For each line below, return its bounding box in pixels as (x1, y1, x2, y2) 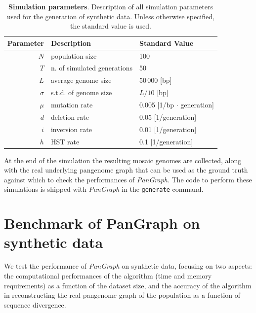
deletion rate (50, 111, 89, 122)
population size (50, 50, 97, 61)
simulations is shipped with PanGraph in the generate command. (4, 184, 204, 194)
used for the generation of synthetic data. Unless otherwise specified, (7, 11, 214, 21)
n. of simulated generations (50, 63, 132, 73)
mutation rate (50, 100, 93, 109)
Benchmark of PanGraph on (4, 213, 200, 233)
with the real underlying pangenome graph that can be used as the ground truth (4, 165, 248, 175)
